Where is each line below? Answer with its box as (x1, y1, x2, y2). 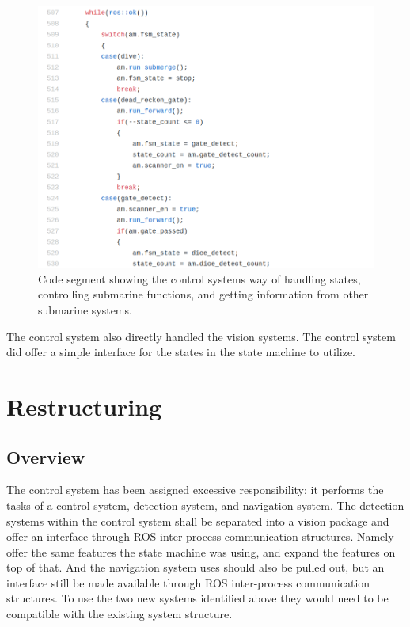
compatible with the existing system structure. (6, 606, 233, 622)
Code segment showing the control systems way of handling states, (38, 270, 361, 287)
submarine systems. (38, 301, 132, 317)
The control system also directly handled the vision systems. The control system (6, 328, 396, 344)
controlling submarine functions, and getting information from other (38, 286, 369, 302)
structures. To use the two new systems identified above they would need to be (6, 590, 389, 606)
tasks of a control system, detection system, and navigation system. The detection (6, 496, 404, 513)
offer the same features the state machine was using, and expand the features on (6, 543, 396, 560)
